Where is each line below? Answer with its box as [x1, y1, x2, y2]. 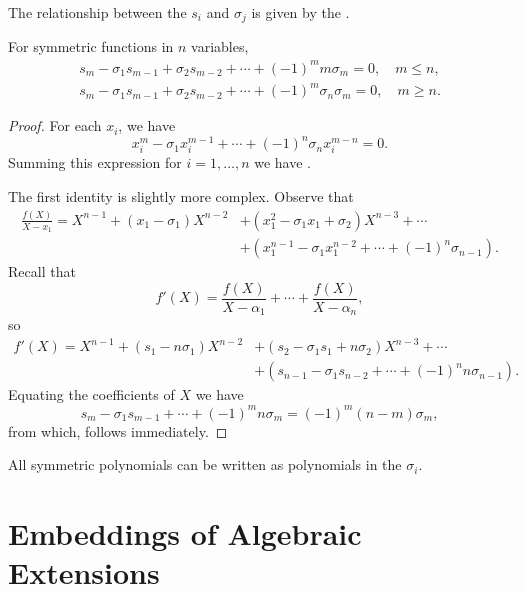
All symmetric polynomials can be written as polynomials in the [8, 454, 402, 475]
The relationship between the [8, 2, 187, 22]
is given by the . [251, 2, 350, 22]
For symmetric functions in [8, 36, 174, 57]
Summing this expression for [8, 152, 182, 173]
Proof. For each [8, 115, 102, 136]
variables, [191, 36, 249, 57]
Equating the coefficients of [8, 384, 175, 405]
